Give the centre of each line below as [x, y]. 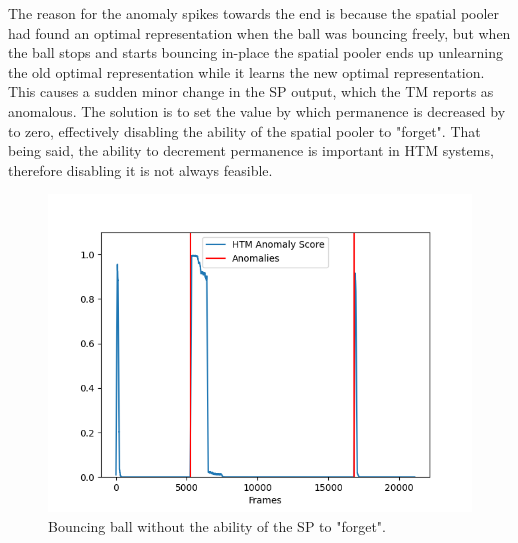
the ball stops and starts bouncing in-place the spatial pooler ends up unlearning [255, 52]
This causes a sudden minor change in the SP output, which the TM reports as [251, 91]
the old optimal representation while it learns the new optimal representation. [246, 71]
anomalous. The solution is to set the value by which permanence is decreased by [257, 110]
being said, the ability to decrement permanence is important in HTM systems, [251, 150]
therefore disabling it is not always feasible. [140, 169]
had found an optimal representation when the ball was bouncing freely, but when [259, 32]
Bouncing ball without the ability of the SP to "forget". [217, 525]
